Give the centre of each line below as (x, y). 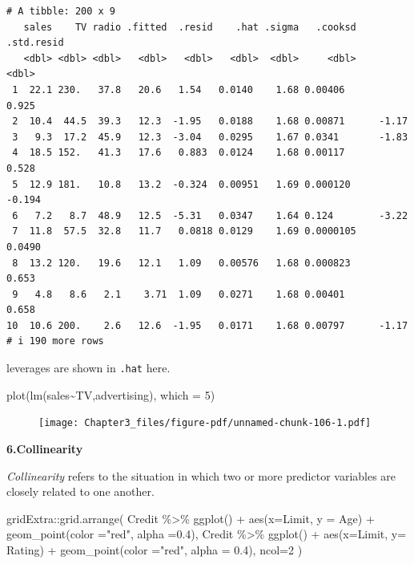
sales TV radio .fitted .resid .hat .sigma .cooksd (190, 27)
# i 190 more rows (55, 341)
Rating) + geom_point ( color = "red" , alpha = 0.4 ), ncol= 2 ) (155, 549)
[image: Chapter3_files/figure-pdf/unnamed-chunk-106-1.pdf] (205, 423)
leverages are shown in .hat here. (88, 368)
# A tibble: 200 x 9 (61, 11)
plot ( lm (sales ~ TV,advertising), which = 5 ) (111, 394)
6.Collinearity (45, 448)
